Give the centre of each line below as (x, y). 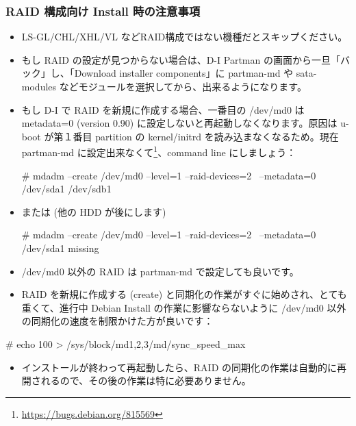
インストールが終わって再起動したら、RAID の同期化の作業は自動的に (179, 367)
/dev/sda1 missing (60, 248)
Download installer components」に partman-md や (184, 73)
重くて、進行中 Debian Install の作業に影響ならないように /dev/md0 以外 (184, 307)
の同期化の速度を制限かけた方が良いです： (117, 321)
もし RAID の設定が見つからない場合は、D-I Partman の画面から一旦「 (181, 59)
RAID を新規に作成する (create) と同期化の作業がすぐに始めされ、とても (184, 294)
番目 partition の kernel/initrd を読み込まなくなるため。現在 (206, 136)
